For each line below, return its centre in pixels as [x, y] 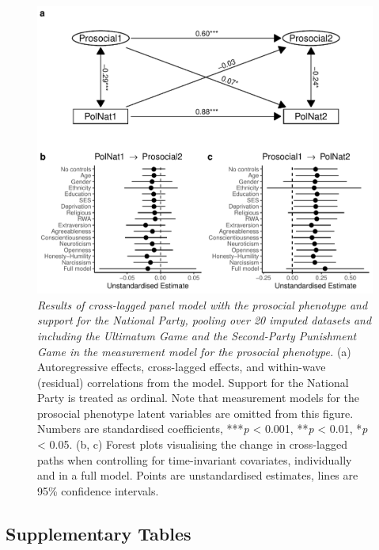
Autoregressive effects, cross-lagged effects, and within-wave [182, 367]
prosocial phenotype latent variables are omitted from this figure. [195, 413]
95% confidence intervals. [98, 490]
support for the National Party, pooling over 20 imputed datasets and [205, 320]
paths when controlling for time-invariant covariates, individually [195, 459]
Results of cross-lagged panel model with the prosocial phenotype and [203, 304]
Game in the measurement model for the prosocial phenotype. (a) [194, 351]
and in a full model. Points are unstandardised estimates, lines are [198, 475]
